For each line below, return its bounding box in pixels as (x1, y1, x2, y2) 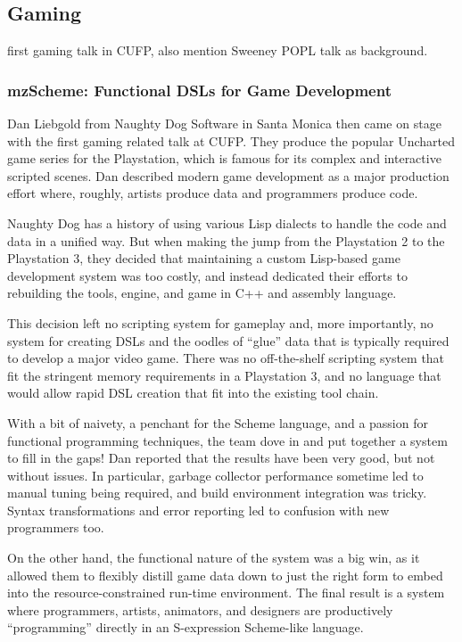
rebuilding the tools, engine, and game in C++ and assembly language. (7, 284, 397, 302)
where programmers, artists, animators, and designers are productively (7, 600, 393, 619)
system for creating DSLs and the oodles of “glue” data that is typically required (7, 331, 450, 350)
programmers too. (7, 518, 104, 537)
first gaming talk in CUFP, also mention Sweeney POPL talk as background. (7, 41, 428, 60)
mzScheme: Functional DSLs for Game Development (7, 78, 392, 101)
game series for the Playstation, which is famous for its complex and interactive (7, 149, 441, 168)
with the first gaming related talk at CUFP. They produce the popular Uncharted (7, 131, 455, 150)
